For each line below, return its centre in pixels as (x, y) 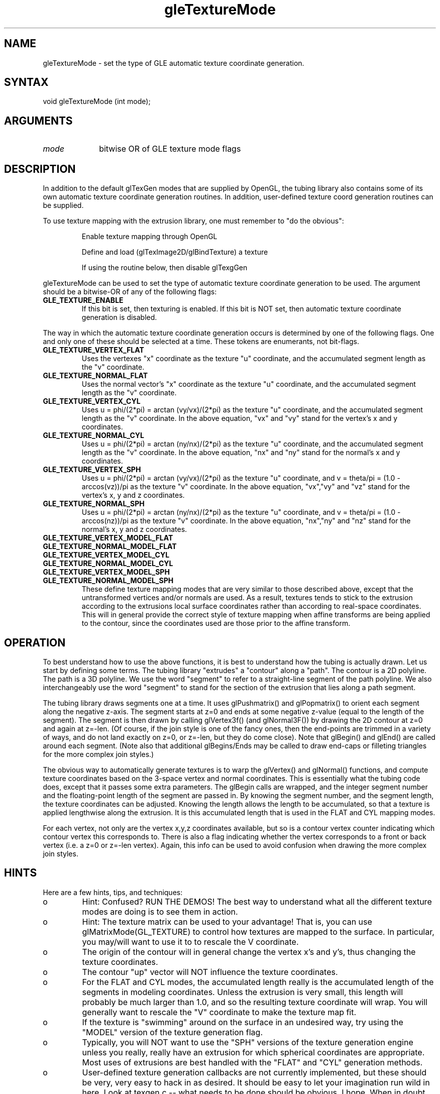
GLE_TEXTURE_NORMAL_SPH (94, 504)
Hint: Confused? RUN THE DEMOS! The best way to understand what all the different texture (257, 901)
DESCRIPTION (40, 169)
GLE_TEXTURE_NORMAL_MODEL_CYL (108, 564)
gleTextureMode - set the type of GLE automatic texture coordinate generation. (174, 63)
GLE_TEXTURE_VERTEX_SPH (92, 470)
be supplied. (63, 205)
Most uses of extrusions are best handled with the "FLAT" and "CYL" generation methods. (252, 1062)
